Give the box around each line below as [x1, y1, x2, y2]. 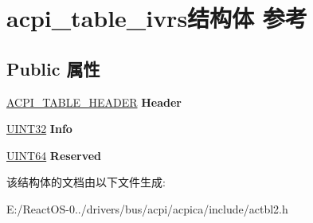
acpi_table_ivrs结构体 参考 [6, 2, 307, 34]
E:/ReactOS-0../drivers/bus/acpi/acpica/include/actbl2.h [6, 200, 288, 217]
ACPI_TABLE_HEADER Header [6, 93, 182, 110]
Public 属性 [6, 56, 100, 80]
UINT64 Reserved [6, 147, 102, 163]
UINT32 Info [6, 120, 72, 137]
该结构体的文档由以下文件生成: [6, 174, 166, 190]
